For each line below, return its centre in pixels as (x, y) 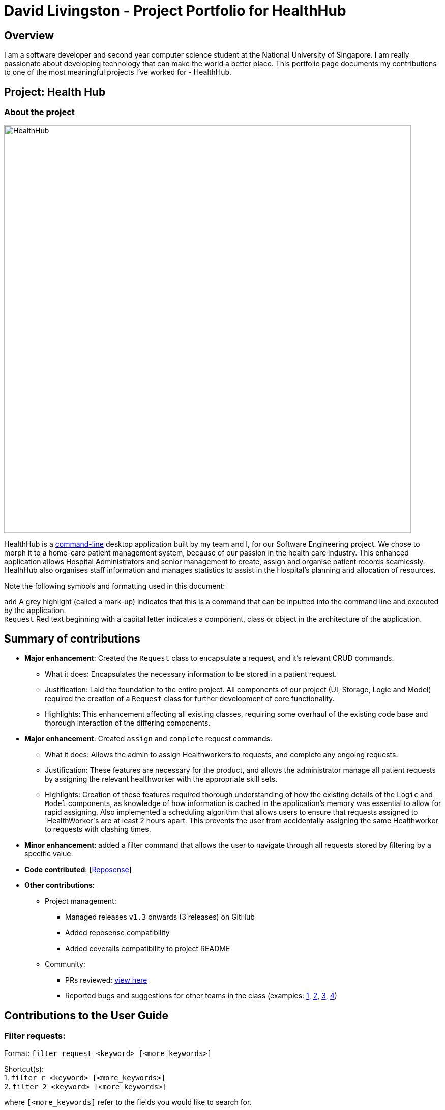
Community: (65, 964)
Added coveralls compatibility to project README (148, 949)
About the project (39, 112)
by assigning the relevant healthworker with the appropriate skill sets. (161, 779)
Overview (29, 35)
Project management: (81, 901)
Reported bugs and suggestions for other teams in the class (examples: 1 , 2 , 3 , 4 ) (201, 996)
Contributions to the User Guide (86, 1015)
